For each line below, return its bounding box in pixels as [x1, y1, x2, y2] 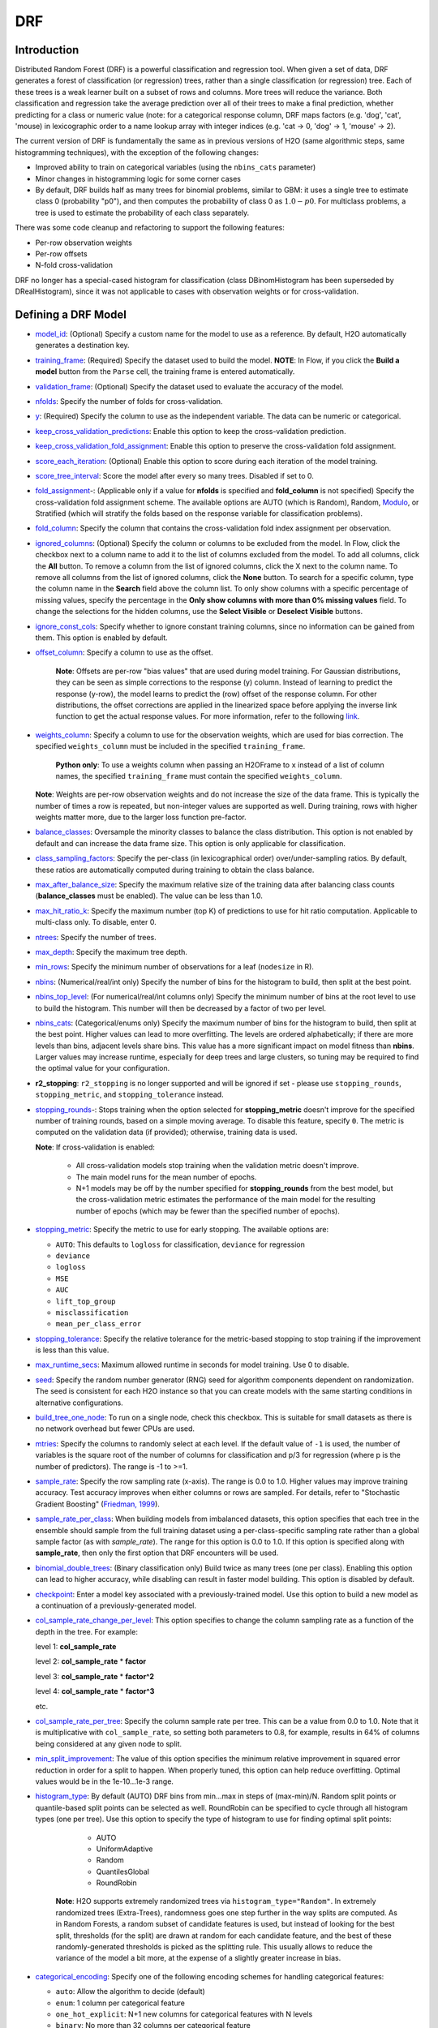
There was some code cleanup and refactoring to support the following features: [15, 223, 286, 233]
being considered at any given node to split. [35, 1738, 182, 1748]
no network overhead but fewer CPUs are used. [35, 1424, 195, 1433]
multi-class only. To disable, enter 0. [35, 917, 157, 927]
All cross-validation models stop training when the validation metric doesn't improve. [75, 1161, 359, 1171]
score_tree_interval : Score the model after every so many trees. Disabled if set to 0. [35, 470, 314, 480]
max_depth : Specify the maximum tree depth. [35, 947, 188, 956]
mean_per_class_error [55, 1319, 142, 1329]
